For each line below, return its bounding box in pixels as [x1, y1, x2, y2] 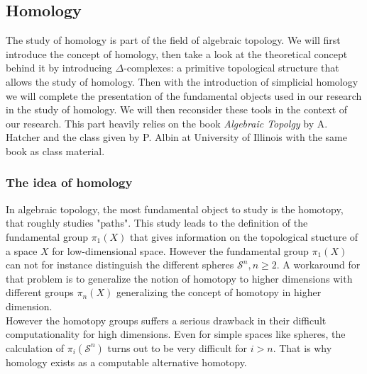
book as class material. [6, 143, 105, 158]
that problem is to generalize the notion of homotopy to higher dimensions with [6, 271, 353, 285]
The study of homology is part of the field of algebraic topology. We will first [6, 33, 341, 47]
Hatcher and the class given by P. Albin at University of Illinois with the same [6, 130, 347, 144]
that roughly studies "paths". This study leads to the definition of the [6, 215, 308, 230]
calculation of [6, 340, 65, 355]
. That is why [273, 340, 332, 355]
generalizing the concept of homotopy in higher [116, 285, 322, 300]
